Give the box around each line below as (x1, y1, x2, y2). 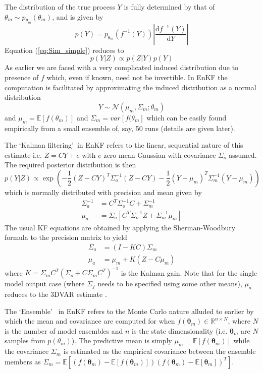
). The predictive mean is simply (71, 335, 172, 346)
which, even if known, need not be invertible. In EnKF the (46, 72, 228, 82)
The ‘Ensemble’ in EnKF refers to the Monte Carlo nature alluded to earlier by (5, 305, 254, 316)
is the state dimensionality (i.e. (132, 325, 228, 336)
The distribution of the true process (5, 2, 115, 12)
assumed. (229, 149, 257, 160)
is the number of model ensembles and (5, 325, 123, 336)
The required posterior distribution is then (5, 159, 136, 170)
